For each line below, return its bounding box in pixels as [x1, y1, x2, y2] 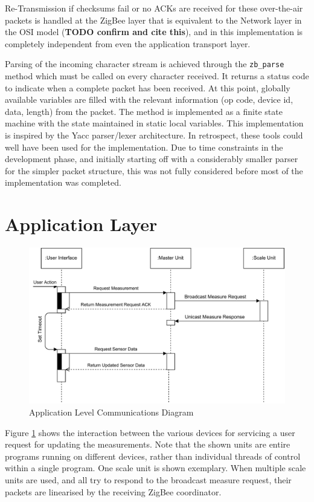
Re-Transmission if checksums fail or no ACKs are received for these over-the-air [5, 2, 303, 14]
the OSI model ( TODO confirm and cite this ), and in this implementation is [5, 25, 303, 38]
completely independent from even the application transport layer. [5, 37, 251, 50]
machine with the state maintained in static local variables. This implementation [5, 117, 304, 129]
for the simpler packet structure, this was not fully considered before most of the [5, 164, 303, 177]
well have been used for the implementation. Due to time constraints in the [5, 140, 283, 153]
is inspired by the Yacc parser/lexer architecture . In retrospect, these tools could [5, 129, 303, 141]
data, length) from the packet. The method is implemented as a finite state [5, 105, 283, 117]
